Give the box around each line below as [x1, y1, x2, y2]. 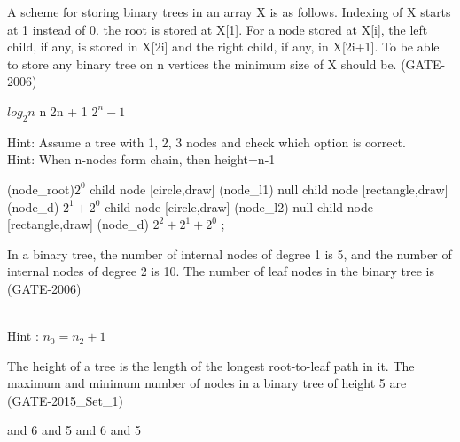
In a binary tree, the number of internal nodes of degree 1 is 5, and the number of [7, 244, 452, 263]
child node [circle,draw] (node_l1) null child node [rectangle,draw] [90, 179, 448, 198]
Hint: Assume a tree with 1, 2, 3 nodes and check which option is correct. [7, 132, 406, 151]
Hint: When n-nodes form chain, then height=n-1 [7, 150, 276, 169]
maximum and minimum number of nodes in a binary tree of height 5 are [7, 374, 407, 392]
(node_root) [7, 179, 74, 198]
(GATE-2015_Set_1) [7, 391, 123, 409]
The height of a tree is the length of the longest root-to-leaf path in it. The [7, 356, 415, 375]
